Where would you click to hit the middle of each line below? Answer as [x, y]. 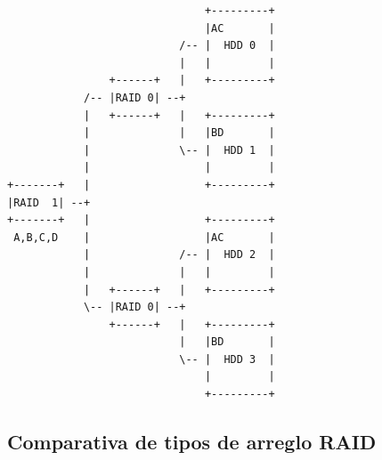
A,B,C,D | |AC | [144, 237]
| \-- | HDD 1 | [179, 150]
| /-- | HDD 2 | [179, 255]
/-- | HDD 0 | [227, 46]
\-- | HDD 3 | [227, 359]
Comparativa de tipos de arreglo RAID [192, 442]
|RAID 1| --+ [49, 202]
